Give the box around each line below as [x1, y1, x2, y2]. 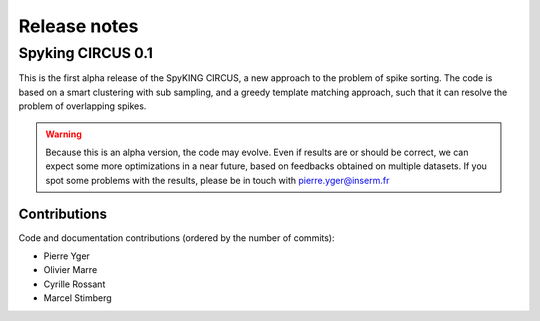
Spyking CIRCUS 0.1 [18, 44, 154, 62]
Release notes [18, 15, 139, 37]
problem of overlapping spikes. [18, 100, 147, 112]
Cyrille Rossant [43, 278, 106, 290]
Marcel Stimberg [43, 292, 112, 304]
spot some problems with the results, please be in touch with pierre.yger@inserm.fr [45, 174, 390, 186]
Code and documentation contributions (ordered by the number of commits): [18, 231, 335, 244]
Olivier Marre [43, 264, 98, 276]
